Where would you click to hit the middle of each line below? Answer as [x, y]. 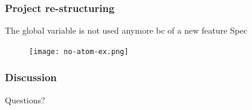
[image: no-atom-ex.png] [79, 51]
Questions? [25, 99]
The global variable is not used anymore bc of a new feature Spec [126, 30]
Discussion [31, 77]
